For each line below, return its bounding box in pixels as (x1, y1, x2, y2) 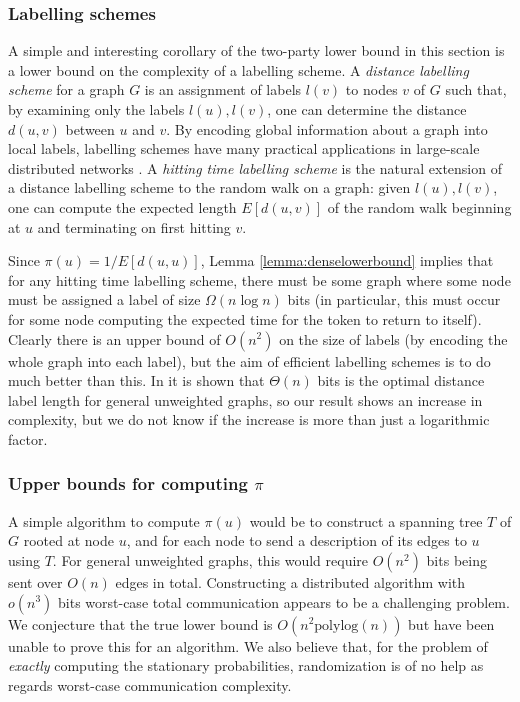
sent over (8, 571, 63, 592)
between (65, 118, 115, 139)
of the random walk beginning (327, 196, 512, 217)
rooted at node (23, 530, 114, 551)
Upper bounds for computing (8, 471, 248, 496)
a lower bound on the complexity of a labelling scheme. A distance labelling (8, 59, 469, 80)
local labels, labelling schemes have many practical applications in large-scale (8, 138, 480, 159)
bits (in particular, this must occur (287, 289, 501, 310)
